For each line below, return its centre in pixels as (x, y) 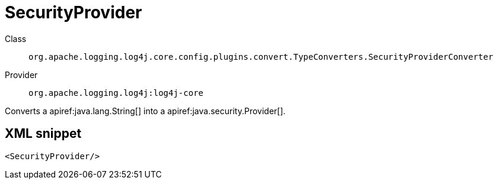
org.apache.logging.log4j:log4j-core (116, 93)
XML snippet (43, 134)
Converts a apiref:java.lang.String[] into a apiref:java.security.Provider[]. (145, 111)
